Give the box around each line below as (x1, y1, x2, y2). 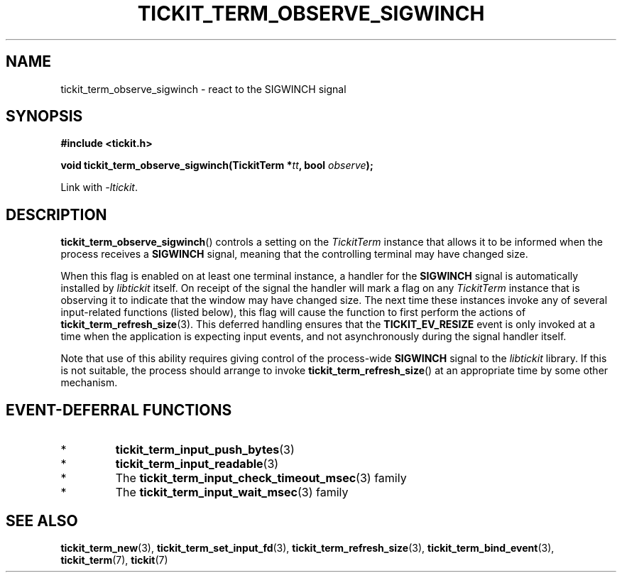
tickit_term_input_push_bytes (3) (115, 442, 295, 457)
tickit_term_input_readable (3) (115, 457, 279, 471)
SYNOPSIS (6, 107, 83, 126)
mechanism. (60, 376, 118, 389)
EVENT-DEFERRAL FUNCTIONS (6, 400, 232, 419)
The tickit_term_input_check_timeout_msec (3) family (115, 471, 407, 486)
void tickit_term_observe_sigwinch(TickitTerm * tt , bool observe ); (60, 159, 373, 172)
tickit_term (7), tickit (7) (60, 553, 168, 566)
